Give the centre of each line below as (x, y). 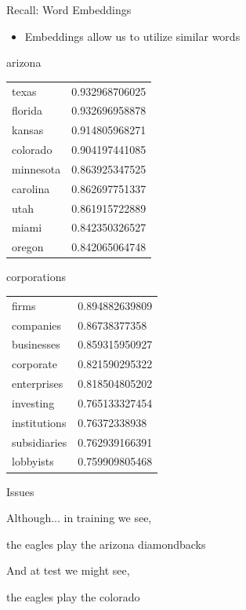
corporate (35, 364)
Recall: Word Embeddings (69, 9)
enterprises (38, 384)
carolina (31, 188)
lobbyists (33, 461)
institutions (39, 422)
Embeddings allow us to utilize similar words (132, 36)
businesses (36, 344)
